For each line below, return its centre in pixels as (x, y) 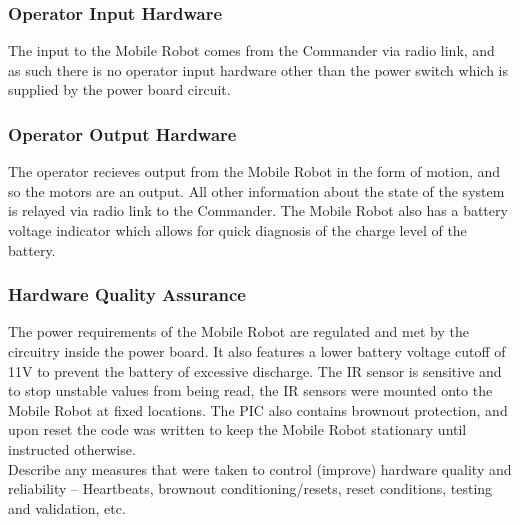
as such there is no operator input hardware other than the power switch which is (258, 69)
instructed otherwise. (72, 448)
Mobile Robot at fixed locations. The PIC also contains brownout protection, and (258, 409)
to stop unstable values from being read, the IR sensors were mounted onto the (250, 390)
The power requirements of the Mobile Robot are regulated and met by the (238, 331)
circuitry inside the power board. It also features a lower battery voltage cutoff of (257, 351)
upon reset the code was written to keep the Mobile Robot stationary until (237, 429)
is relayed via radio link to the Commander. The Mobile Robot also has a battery (258, 210)
